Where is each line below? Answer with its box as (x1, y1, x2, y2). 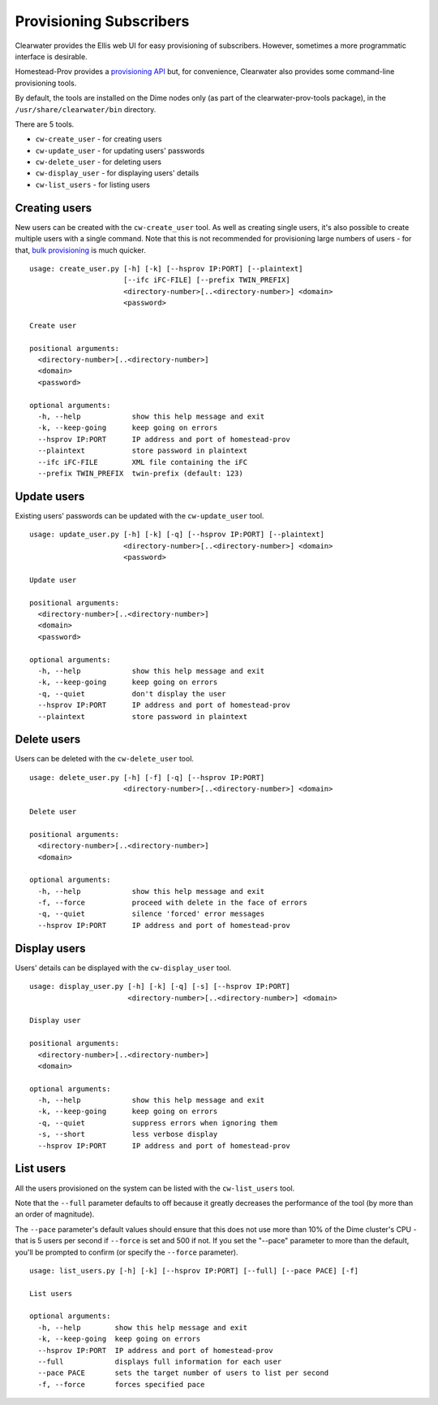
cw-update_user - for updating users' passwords (35, 145, 205, 155)
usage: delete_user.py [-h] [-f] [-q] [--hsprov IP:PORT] (29, 773, 265, 782)
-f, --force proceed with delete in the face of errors (37, 898, 307, 908)
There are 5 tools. (15, 119, 75, 129)
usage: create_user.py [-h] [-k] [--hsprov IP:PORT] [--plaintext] (29, 264, 303, 273)
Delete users (15, 732, 81, 747)
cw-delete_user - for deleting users (35, 157, 162, 167)
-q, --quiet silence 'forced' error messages (37, 909, 265, 918)
